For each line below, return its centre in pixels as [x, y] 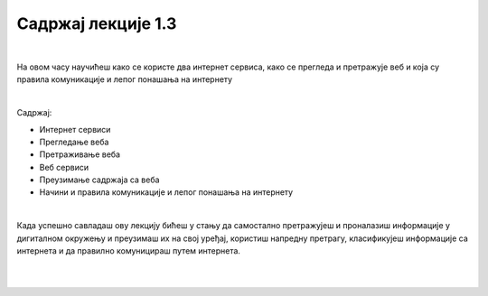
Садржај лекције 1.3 [97, 23]
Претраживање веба [80, 154]
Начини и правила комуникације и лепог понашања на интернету [166, 192]
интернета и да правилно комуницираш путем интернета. [129, 251]
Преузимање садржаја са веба [99, 180]
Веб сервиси [64, 167]
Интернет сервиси [75, 129]
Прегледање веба [74, 142]
